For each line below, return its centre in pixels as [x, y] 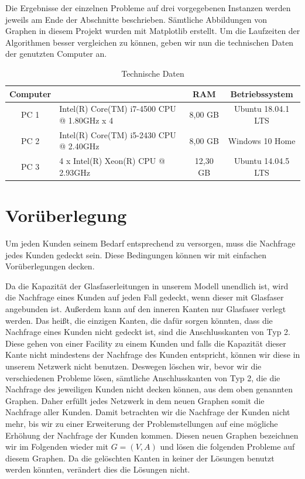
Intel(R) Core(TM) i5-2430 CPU [118, 134]
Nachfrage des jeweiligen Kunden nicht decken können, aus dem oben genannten [149, 389]
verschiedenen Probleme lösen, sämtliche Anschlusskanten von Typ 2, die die [143, 377]
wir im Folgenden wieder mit [57, 447]
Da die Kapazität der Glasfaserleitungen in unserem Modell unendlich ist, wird [147, 285]
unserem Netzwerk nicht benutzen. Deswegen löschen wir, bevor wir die [133, 366]
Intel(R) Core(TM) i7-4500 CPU [118, 109]
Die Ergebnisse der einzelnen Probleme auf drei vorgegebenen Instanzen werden [148, 8]
